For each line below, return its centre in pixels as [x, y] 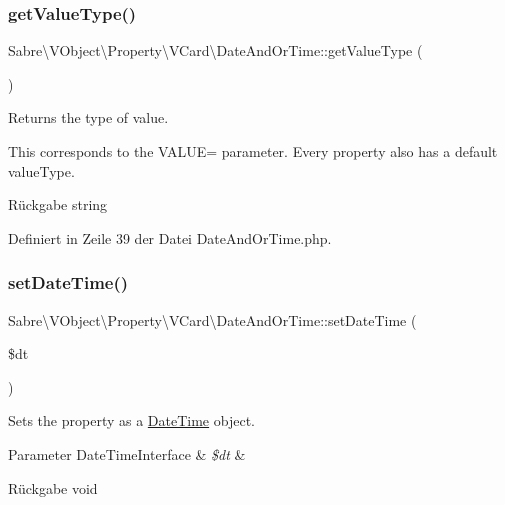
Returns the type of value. [88, 117]
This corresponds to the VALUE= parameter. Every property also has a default [253, 151]
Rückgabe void [53, 487]
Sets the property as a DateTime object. [131, 420]
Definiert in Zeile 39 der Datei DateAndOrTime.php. [170, 237]
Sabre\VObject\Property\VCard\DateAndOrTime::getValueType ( [215, 50]
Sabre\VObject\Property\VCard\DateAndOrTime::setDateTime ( [212, 319]
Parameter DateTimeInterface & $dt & [127, 453]
